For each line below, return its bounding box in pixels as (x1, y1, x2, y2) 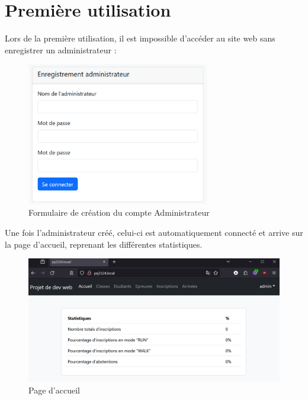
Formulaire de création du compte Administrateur (28, 206, 210, 219)
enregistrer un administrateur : (5, 43, 117, 56)
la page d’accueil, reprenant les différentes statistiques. (5, 238, 203, 250)
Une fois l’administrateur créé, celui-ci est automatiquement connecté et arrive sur (5, 226, 303, 238)
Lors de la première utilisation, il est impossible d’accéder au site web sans (5, 32, 275, 44)
